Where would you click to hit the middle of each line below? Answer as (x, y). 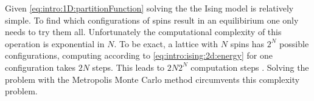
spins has (247, 43)
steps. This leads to (128, 67)
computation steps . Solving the (250, 67)
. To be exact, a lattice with (166, 43)
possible (294, 43)
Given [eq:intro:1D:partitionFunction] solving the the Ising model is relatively (149, 8)
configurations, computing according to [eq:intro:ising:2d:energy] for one (139, 55)
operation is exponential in (55, 43)
